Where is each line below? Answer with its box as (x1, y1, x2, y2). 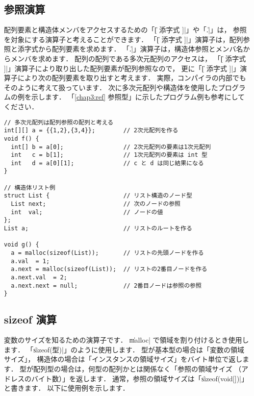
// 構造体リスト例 (4, 184, 55, 191)
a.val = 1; (11, 257, 50, 265)
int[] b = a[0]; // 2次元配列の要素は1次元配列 (11, 143, 211, 150)
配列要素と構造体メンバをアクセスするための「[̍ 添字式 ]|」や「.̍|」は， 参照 (4, 25, 247, 35)
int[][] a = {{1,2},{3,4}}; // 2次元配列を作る (4, 127, 178, 134)
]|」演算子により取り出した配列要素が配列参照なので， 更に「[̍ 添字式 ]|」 (4, 63, 240, 73)
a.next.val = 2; (11, 274, 67, 281)
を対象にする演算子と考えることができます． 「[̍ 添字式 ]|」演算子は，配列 (4, 34, 243, 44)
